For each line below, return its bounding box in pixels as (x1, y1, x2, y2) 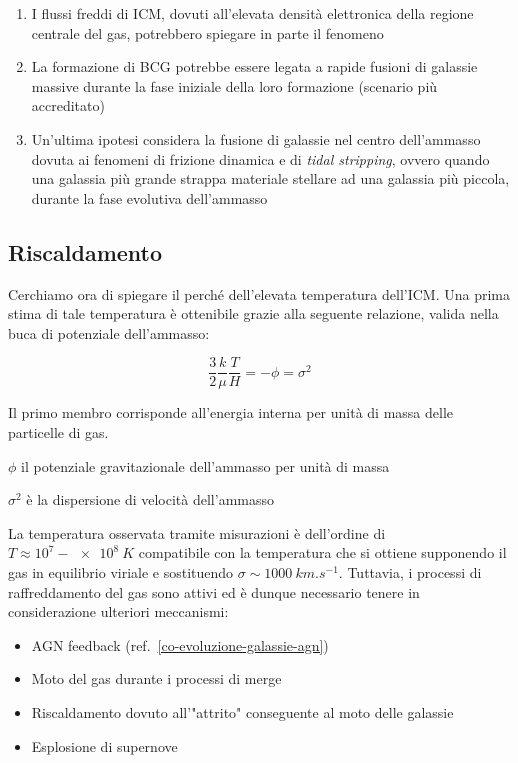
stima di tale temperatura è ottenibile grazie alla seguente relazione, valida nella (8, 303, 499, 324)
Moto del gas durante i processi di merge (31, 668, 282, 689)
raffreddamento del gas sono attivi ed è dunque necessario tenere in (8, 581, 420, 602)
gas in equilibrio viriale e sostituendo (8, 561, 234, 582)
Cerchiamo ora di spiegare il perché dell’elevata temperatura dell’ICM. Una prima (8, 283, 511, 304)
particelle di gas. (8, 421, 109, 442)
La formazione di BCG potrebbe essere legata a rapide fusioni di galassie (31, 56, 478, 77)
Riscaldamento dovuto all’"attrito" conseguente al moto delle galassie (31, 701, 454, 722)
